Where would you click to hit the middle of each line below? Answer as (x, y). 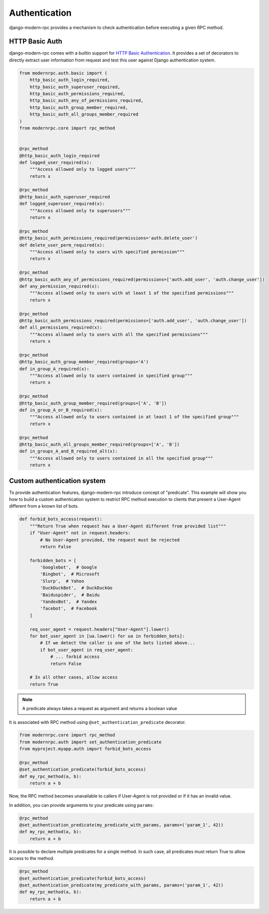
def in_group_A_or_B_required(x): (61, 410)
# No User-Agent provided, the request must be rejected (110, 540)
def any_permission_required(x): (60, 286)
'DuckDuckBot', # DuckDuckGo (76, 588)
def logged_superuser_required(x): (62, 204)
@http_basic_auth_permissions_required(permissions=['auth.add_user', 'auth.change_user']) (133, 320)
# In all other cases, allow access (73, 677)
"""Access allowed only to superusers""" (80, 211)
